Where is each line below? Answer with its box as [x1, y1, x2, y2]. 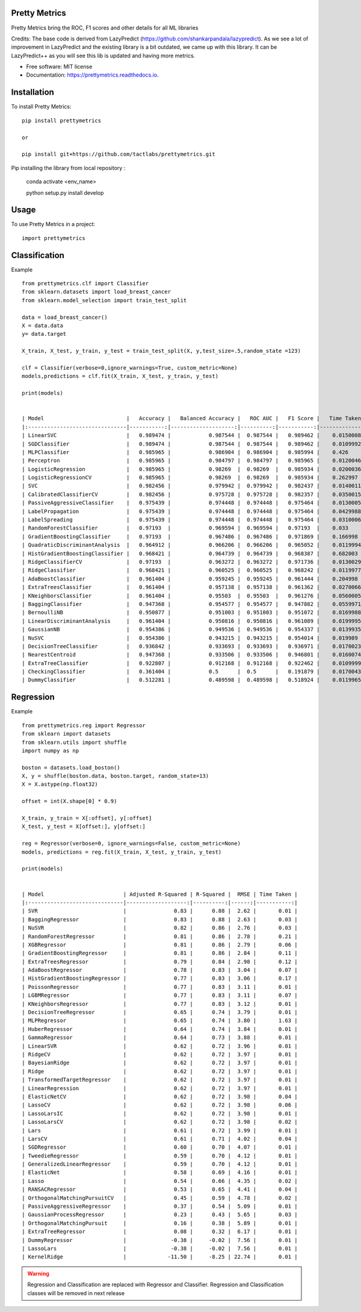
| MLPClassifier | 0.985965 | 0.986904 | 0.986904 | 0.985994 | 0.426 [22, 449, 349, 455]
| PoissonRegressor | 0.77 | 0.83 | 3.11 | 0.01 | [22, 983, 298, 990]
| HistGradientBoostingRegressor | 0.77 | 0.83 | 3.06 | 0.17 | [22, 975, 298, 982]
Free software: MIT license [26, 63, 93, 71]
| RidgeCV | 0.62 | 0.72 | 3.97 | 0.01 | [22, 1051, 298, 1058]
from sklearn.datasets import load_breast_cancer [22, 288, 171, 295]
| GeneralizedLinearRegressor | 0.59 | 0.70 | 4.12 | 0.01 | [22, 1161, 298, 1168]
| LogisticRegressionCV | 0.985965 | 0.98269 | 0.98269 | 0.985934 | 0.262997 [22, 474, 358, 481]
